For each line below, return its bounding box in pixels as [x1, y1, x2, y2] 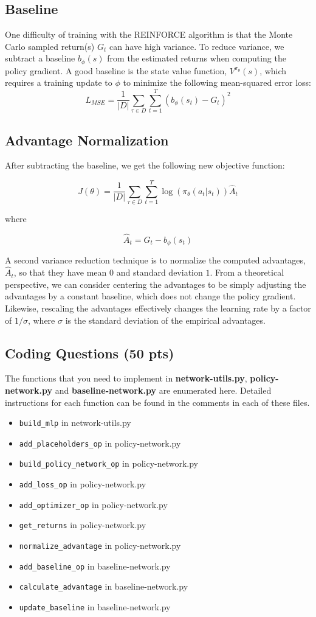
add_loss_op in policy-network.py [19, 478, 146, 490]
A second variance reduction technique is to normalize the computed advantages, [5, 254, 306, 267]
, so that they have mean [13, 266, 107, 279]
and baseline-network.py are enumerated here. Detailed [55, 383, 272, 396]
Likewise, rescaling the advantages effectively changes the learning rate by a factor [5, 301, 311, 314]
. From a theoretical [210, 266, 284, 279]
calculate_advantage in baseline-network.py [19, 580, 188, 593]
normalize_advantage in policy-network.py [19, 539, 181, 552]
